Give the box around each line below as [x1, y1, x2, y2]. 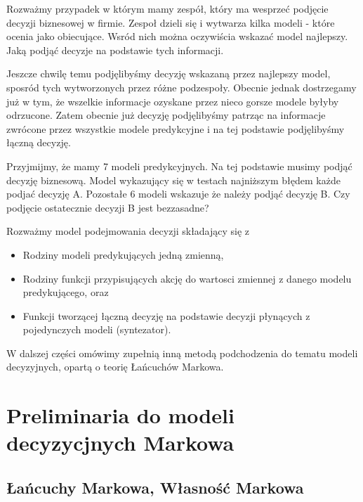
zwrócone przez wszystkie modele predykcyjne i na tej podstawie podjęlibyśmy [6, 121, 345, 136]
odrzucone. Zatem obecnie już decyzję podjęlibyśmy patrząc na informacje [6, 108, 326, 122]
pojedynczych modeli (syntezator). [22, 322, 171, 337]
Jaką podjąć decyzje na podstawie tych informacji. [6, 42, 224, 57]
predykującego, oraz [22, 285, 109, 300]
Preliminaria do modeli [6, 401, 235, 430]
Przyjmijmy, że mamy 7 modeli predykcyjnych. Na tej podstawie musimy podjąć [6, 158, 352, 173]
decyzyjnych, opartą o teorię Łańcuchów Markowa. [6, 359, 224, 374]
